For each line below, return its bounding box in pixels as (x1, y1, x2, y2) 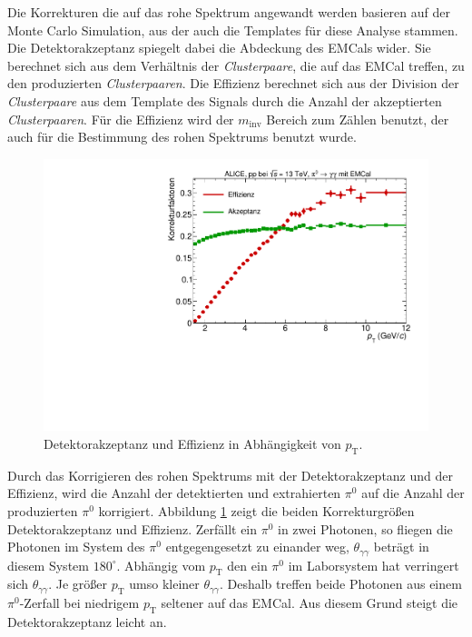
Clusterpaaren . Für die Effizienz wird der (7, 109, 234, 128)
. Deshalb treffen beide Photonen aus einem (219, 574, 462, 593)
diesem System (7, 555, 89, 574)
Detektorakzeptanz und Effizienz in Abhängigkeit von (44, 434, 341, 453)
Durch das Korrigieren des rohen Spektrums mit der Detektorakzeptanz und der (7, 465, 453, 484)
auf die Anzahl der (361, 483, 465, 503)
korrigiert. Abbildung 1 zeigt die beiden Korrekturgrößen (98, 501, 415, 520)
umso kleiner (129, 574, 200, 593)
